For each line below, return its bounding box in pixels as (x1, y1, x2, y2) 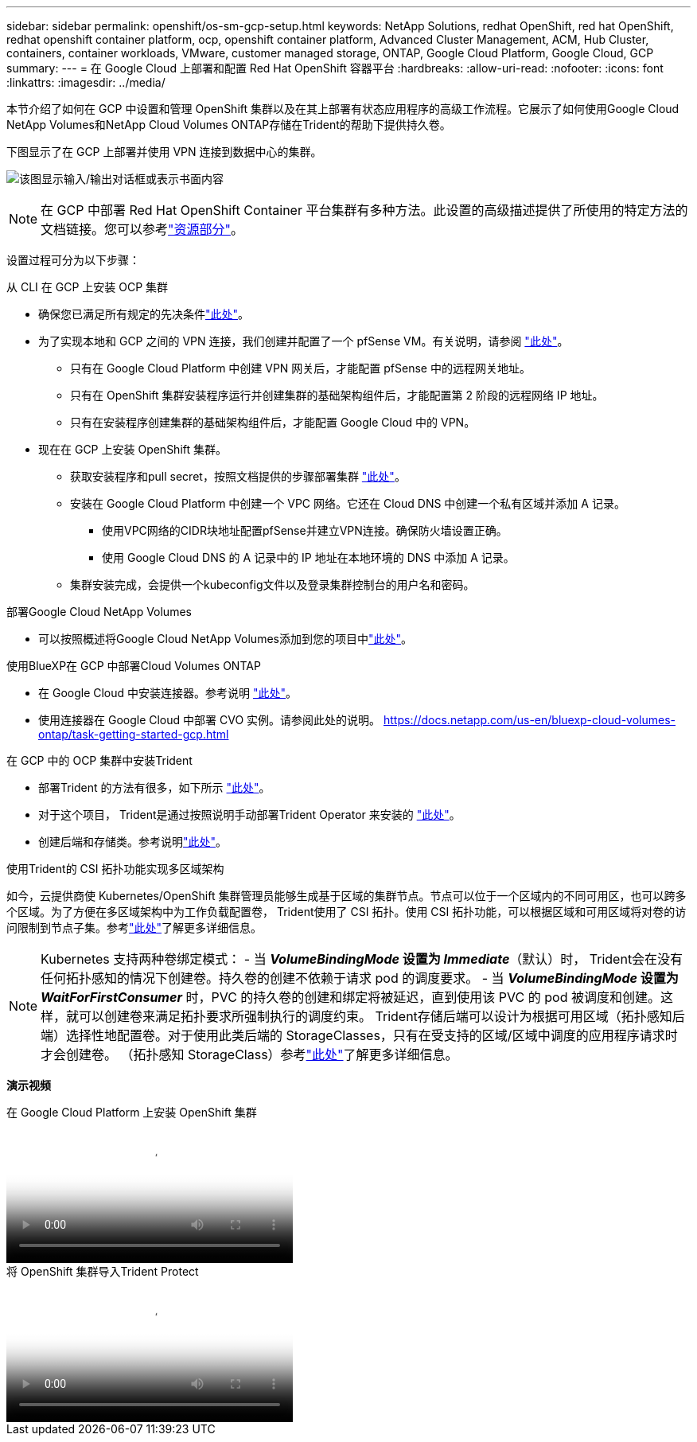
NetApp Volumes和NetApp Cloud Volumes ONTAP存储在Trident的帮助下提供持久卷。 (6, 118, 451, 131)
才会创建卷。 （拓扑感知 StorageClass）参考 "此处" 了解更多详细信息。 (41, 1046, 458, 1062)
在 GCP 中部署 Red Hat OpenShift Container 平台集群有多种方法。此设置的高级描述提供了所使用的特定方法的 (41, 202, 688, 218)
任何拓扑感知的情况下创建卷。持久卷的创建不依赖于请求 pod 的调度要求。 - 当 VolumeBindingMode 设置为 (41, 970, 679, 986)
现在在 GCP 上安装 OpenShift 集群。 (38, 442, 228, 456)
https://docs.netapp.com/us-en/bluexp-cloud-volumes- (383, 713, 676, 727)
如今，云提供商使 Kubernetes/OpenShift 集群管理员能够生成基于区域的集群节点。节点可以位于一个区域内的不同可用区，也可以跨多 (6, 889, 687, 902)
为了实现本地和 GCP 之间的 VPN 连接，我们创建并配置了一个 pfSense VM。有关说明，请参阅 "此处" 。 (38, 334, 569, 348)
